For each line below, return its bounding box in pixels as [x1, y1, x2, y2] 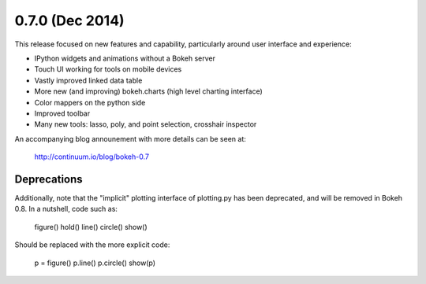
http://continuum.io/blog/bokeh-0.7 [34, 152, 150, 161]
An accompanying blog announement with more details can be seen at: [14, 134, 246, 143]
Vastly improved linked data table [34, 76, 143, 85]
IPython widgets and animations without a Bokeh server [34, 53, 216, 63]
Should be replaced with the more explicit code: [14, 240, 170, 249]
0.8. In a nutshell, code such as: [14, 205, 118, 214]
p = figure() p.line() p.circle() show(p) [34, 258, 156, 267]
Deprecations [14, 172, 83, 186]
